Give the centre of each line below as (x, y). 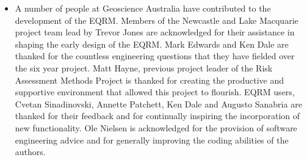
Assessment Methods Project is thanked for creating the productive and (150, 80)
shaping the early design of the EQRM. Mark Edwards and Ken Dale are (152, 44)
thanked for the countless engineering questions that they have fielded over (155, 56)
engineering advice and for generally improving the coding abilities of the (152, 140)
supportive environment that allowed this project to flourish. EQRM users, (155, 92)
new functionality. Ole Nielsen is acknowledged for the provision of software (156, 127)
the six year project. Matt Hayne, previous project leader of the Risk (144, 67)
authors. (30, 152)
